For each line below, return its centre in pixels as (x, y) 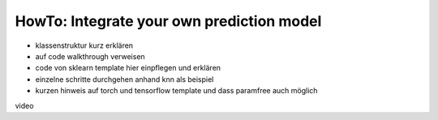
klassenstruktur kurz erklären (84, 45)
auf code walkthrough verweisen (90, 56)
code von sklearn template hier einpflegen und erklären (128, 68)
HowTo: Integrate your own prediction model (168, 21)
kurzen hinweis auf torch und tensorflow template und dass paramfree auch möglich (176, 91)
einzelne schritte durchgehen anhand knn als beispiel (125, 79)
